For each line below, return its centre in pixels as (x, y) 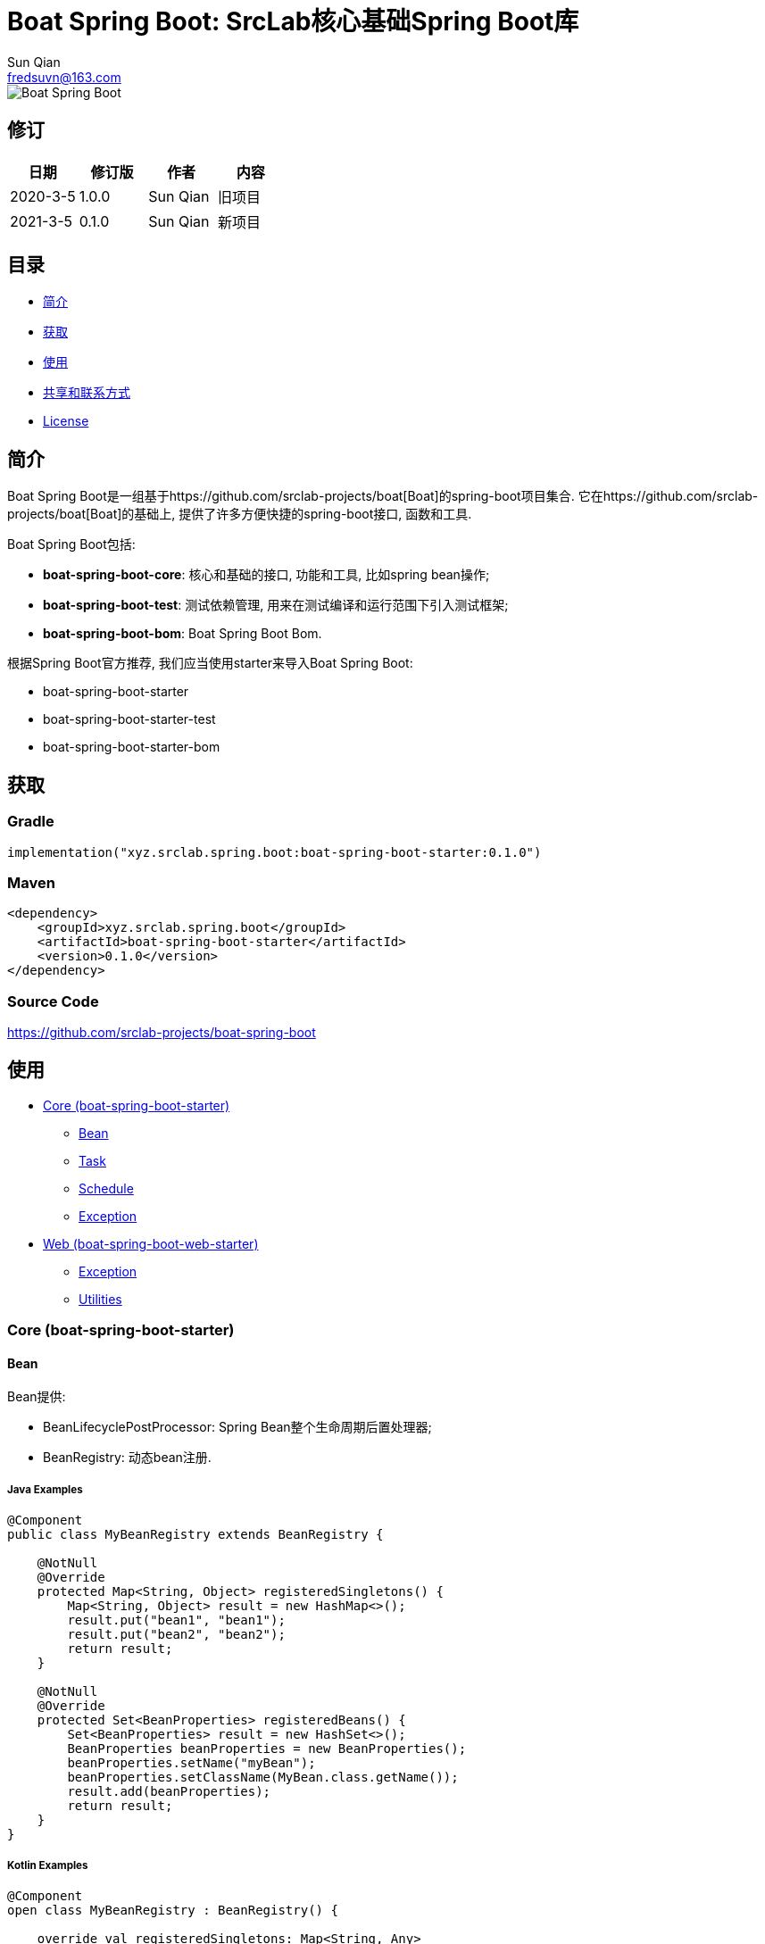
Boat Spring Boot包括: (71, 544)
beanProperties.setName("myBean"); (191, 1763)
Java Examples (45, 1489)
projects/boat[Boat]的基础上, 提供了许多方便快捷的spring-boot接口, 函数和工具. (240, 514)
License (66, 421)
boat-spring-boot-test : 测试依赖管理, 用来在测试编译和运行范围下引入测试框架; (276, 605)
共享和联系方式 (87, 393)
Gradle (31, 822)
